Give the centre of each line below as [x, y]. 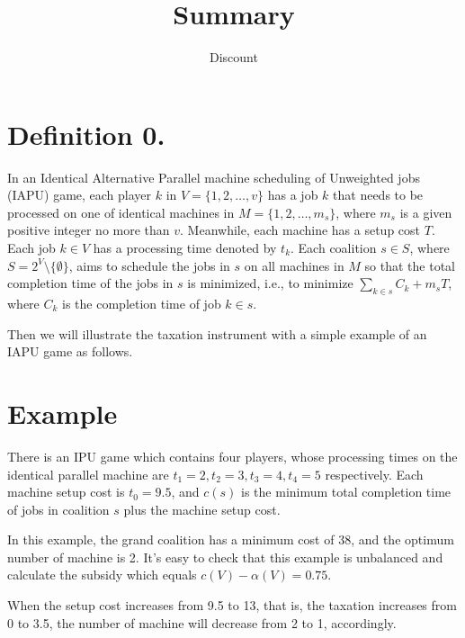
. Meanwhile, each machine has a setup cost [300, 230]
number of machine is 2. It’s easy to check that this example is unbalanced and [225, 557]
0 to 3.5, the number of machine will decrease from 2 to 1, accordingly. [202, 622]
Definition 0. [86, 134]
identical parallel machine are [88, 474]
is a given [426, 212]
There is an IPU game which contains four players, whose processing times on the [232, 456]
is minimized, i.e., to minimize [270, 283]
